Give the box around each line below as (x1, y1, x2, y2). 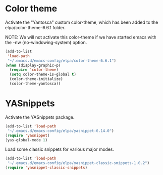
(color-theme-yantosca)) (9, 81, 61, 87)
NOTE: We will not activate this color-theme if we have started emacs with (5, 34, 157, 40)
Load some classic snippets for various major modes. (5, 146, 114, 152)
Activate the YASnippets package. (5, 114, 75, 120)
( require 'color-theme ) (9, 67, 58, 72)
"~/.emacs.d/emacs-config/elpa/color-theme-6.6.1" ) (7, 58, 116, 63)
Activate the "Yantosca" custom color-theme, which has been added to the (5, 19, 159, 25)
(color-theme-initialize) (9, 77, 63, 82)
